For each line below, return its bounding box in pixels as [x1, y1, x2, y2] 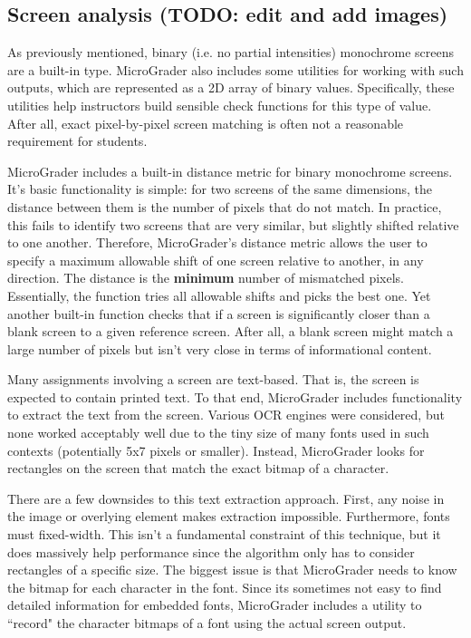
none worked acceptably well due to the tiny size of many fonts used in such [7, 423, 429, 442]
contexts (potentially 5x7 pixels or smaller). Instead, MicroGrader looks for [7, 440, 425, 459]
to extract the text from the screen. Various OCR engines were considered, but [7, 405, 445, 424]
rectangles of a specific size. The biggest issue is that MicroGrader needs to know [7, 560, 457, 579]
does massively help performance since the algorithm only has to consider [7, 542, 415, 561]
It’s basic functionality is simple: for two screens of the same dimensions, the [7, 179, 432, 198]
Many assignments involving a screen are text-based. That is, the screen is [7, 370, 419, 389]
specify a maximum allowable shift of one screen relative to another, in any [7, 250, 424, 269]
